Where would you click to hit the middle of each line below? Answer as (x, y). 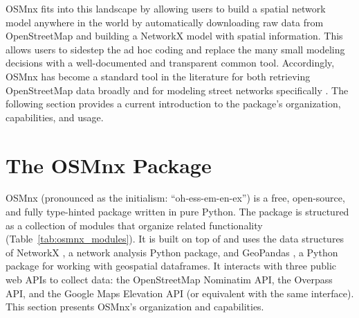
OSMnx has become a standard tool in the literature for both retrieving (158, 76)
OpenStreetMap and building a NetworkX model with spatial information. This (174, 36)
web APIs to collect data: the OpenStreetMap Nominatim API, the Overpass (169, 280)
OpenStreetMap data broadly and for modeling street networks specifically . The (177, 90)
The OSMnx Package (109, 165)
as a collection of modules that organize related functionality (134, 225)
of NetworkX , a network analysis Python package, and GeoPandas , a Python (172, 252)
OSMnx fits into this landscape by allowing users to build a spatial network (166, 8)
